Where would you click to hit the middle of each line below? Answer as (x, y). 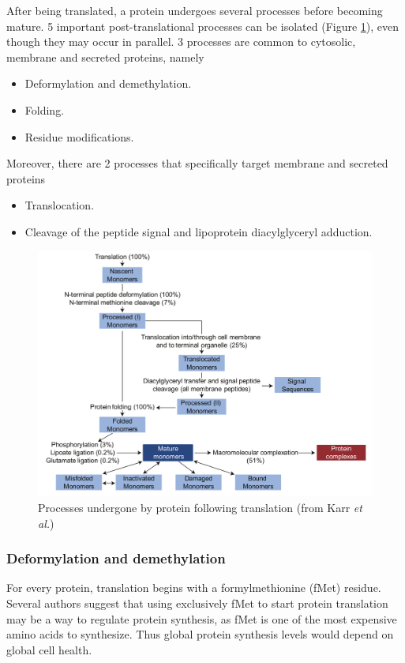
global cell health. (49, 649)
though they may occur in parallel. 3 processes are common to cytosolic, (181, 41)
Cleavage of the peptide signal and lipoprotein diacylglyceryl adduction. (199, 231)
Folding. (45, 109)
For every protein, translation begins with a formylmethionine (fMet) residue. (194, 588)
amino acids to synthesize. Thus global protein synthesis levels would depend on (200, 634)
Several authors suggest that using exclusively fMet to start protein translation (197, 603)
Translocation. (60, 205)
